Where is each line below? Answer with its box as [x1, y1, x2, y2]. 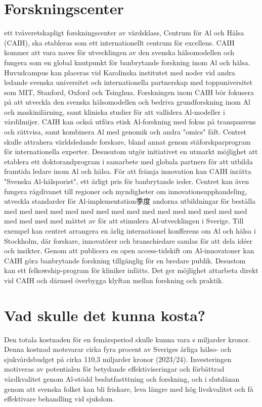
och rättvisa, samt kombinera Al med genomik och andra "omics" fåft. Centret [4, 126, 247, 137]
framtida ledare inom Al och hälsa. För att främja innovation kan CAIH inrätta [4, 166, 251, 176]
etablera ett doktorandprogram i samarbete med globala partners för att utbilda [4, 156, 253, 166]
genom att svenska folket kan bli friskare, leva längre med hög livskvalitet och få [4, 383, 253, 394]
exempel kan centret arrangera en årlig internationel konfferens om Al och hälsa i [4, 225, 256, 236]
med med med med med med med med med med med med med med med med [4, 205, 247, 216]
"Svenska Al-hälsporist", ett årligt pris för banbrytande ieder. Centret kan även [4, 176, 249, 187]
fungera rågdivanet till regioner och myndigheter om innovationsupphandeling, [4, 186, 247, 196]
